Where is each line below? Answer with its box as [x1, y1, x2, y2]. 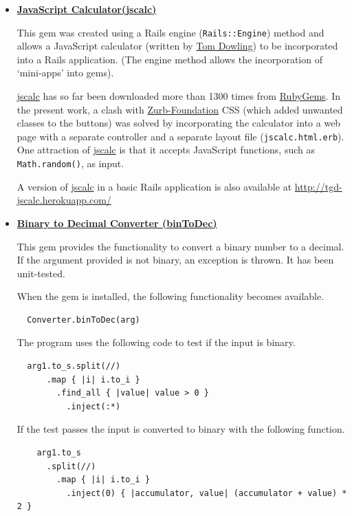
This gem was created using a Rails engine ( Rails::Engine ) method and [16, 25, 324, 39]
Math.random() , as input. [16, 156, 124, 171]
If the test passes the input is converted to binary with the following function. [16, 422, 345, 436]
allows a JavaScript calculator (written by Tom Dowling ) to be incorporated [16, 39, 338, 53]
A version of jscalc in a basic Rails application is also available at [16, 179, 292, 193]
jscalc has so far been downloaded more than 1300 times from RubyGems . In [16, 89, 340, 103]
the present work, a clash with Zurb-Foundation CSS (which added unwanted [16, 102, 343, 116]
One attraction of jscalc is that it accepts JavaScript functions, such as [16, 142, 315, 157]
